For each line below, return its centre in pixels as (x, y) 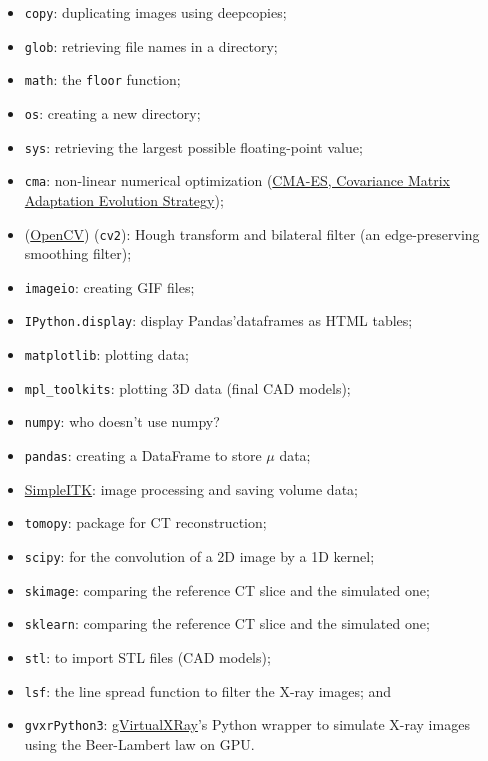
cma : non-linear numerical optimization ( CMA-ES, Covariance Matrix (237, 180)
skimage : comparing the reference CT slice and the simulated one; (227, 589)
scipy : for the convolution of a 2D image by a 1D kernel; (199, 555)
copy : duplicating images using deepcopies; (155, 12)
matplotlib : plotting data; (106, 354)
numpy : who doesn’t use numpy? (122, 421)
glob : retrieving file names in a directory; (151, 45)
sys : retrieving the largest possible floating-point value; (193, 146)
